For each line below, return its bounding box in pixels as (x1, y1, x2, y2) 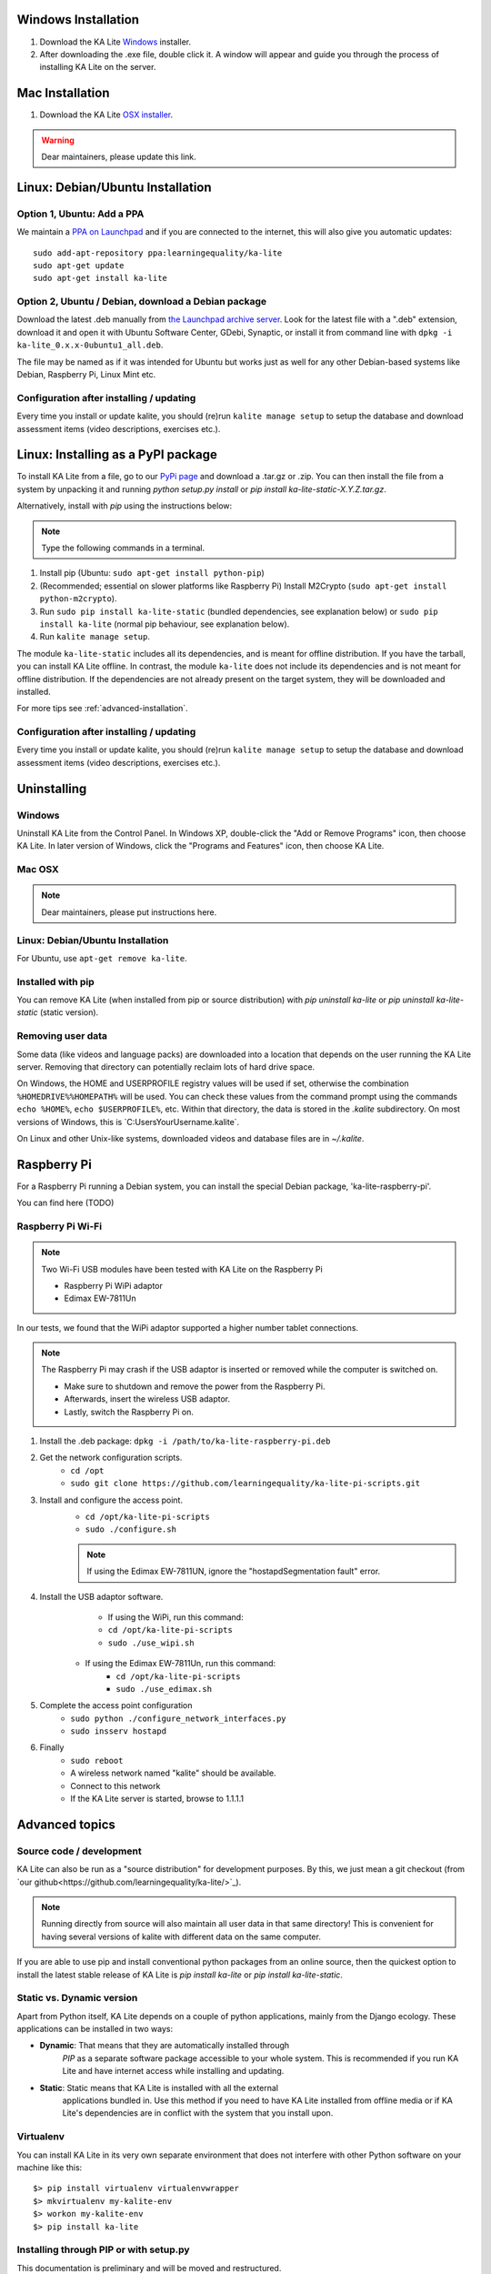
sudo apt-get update (33, 260, 125, 270)
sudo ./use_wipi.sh (107, 1637, 195, 1648)
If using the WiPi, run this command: (107, 1611, 245, 1623)
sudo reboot (70, 1756, 124, 1766)
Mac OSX (16, 863, 59, 876)
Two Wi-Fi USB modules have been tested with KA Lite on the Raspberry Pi (41, 1263, 323, 1274)
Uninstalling (16, 780, 87, 796)
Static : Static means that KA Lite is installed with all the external (39, 2082, 279, 2093)
